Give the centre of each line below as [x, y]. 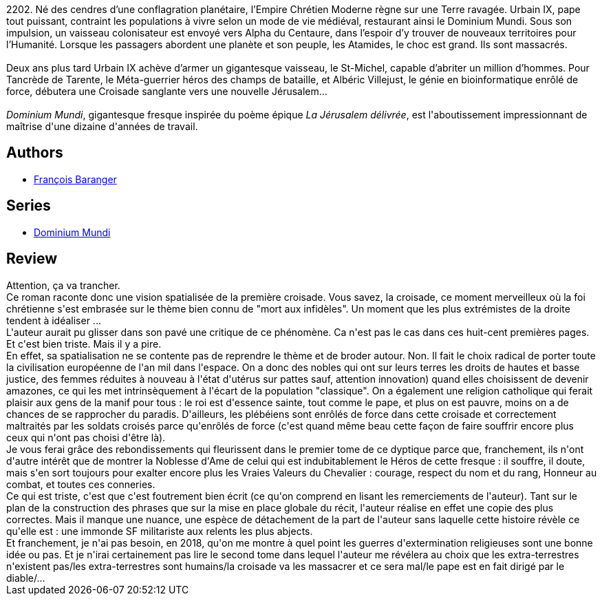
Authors [35, 153]
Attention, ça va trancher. [63, 285]
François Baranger [75, 179]
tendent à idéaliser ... [54, 320]
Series [29, 206]
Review [32, 259]
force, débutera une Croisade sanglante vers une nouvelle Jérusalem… [167, 91]
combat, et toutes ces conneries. [81, 484]
